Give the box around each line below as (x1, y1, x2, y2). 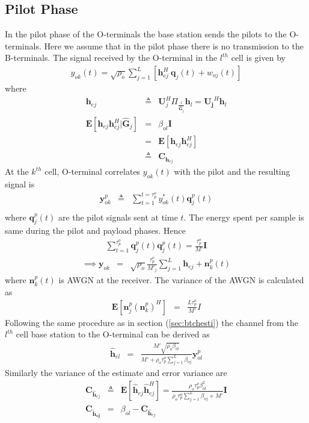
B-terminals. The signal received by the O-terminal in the (5, 51, 218, 64)
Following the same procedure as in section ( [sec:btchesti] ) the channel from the (5, 316, 298, 328)
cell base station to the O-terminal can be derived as (16, 328, 210, 340)
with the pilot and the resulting (174, 165, 290, 178)
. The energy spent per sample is (183, 210, 304, 223)
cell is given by (231, 51, 286, 64)
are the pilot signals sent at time (58, 210, 178, 223)
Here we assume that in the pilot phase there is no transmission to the (44, 39, 304, 52)
